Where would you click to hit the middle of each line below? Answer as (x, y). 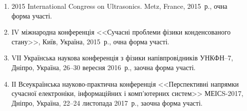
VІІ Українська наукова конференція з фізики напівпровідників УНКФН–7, (122, 58)
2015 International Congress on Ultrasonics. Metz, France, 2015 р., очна (119, 6)
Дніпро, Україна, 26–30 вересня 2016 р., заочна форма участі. (104, 67)
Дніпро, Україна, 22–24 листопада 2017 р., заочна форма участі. (107, 102)
